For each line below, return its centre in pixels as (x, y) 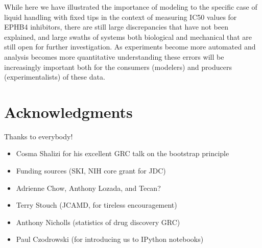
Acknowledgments (68, 111)
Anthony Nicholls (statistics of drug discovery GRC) (98, 222)
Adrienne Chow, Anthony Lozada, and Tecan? (88, 188)
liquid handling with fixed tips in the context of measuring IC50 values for (121, 17)
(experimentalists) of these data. (55, 77)
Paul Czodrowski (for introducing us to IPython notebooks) (110, 239)
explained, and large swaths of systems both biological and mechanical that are (128, 36)
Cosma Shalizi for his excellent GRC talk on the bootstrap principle (123, 153)
